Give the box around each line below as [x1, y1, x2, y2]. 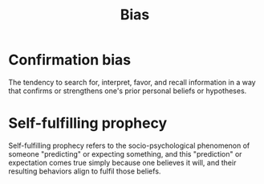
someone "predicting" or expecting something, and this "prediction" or [8, 149, 242, 158]
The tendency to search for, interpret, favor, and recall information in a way [8, 77, 256, 87]
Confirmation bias [8, 51, 131, 69]
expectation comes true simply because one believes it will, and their [8, 157, 237, 167]
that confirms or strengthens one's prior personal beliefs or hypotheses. [8, 86, 247, 96]
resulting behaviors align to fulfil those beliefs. [8, 166, 161, 176]
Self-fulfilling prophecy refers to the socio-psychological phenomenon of [8, 141, 250, 150]
